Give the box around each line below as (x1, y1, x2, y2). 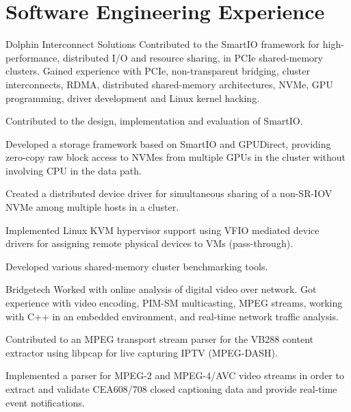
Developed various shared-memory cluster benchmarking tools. (5, 259, 268, 273)
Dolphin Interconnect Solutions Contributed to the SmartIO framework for (5, 37, 320, 51)
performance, (5, 50, 60, 64)
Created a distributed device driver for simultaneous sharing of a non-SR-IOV (5, 186, 333, 201)
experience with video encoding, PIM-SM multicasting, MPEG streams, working (5, 296, 343, 310)
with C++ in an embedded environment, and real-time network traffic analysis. (5, 309, 339, 323)
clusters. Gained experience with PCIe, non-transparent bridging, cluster (5, 64, 310, 78)
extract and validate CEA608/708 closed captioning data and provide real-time (5, 382, 337, 396)
